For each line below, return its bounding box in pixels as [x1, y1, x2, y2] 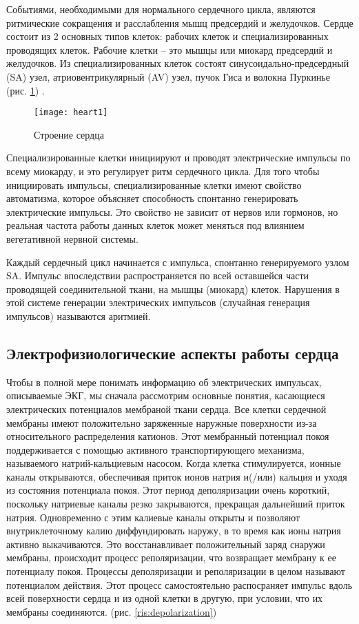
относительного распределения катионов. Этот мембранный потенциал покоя [6, 429, 329, 443]
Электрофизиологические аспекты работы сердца [6, 342, 339, 363]
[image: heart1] [34, 108, 108, 118]
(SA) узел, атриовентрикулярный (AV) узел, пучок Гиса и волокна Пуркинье [6, 69, 330, 83]
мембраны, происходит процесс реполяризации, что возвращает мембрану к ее [6, 550, 336, 565]
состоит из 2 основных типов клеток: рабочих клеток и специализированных [6, 29, 329, 43]
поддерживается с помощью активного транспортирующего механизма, [6, 442, 305, 456]
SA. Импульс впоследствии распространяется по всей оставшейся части [6, 268, 309, 283]
